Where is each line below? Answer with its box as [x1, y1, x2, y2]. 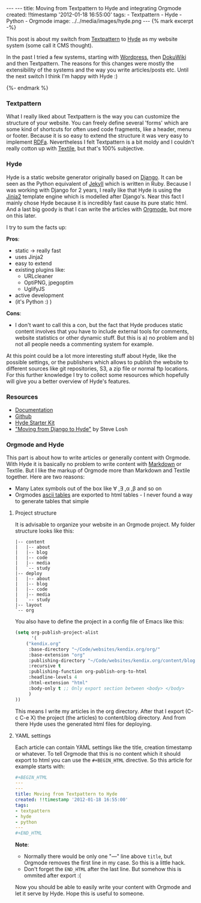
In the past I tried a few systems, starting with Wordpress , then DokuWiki [6, 54, 187, 61]
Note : [14, 841, 29, 848]
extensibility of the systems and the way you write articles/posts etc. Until [6, 66, 189, 73]
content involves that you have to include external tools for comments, [14, 328, 189, 335]
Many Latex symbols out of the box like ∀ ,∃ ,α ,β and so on [14, 485, 162, 492]
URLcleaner [23, 272, 53, 280]
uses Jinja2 [14, 253, 44, 260]
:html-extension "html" [28, 680, 88, 686]
